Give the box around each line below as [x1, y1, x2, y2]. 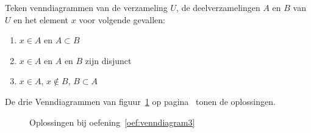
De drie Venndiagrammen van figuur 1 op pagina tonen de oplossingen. [5, 95, 276, 107]
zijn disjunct [85, 54, 132, 66]
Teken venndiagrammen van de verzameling [5, 1, 168, 13]
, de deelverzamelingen [176, 1, 260, 13]
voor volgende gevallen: [79, 13, 165, 26]
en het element [13, 13, 69, 26]
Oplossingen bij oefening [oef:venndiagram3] [29, 115, 195, 128]
